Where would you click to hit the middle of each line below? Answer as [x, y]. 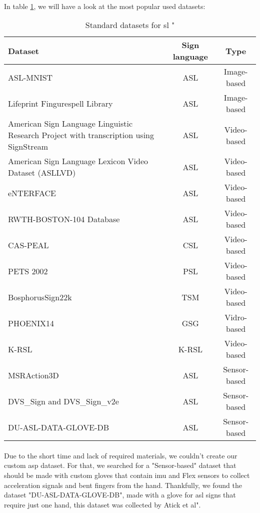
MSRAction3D [33, 375]
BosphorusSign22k [40, 297]
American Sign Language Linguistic [70, 124]
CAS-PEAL [28, 245]
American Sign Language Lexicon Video [78, 161]
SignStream [28, 147]
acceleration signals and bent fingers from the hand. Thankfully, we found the [123, 485]
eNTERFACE [32, 193]
